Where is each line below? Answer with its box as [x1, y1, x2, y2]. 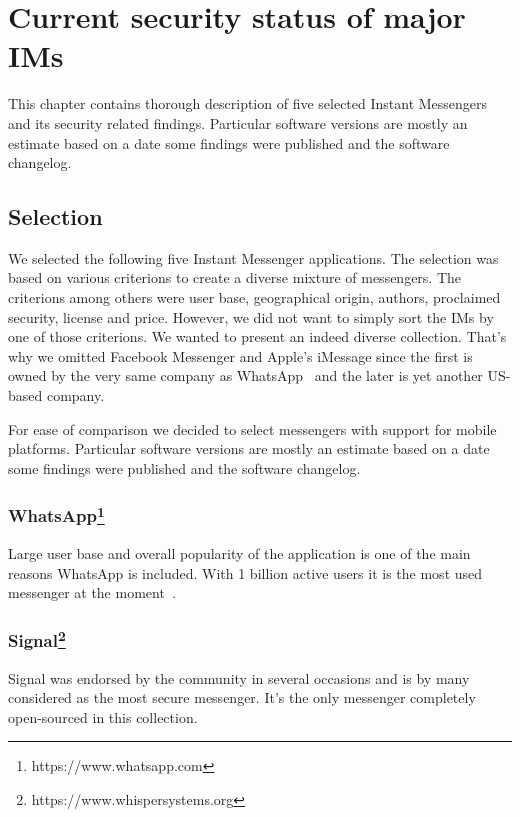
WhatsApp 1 [8, 501, 105, 528]
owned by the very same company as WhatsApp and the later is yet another [8, 365, 483, 386]
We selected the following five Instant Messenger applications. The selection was [8, 247, 499, 268]
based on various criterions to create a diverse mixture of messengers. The [8, 267, 462, 288]
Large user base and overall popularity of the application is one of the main [8, 543, 471, 564]
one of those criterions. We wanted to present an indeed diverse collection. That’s [8, 326, 507, 347]
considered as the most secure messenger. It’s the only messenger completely [8, 687, 476, 708]
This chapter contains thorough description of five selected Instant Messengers [8, 93, 488, 114]
